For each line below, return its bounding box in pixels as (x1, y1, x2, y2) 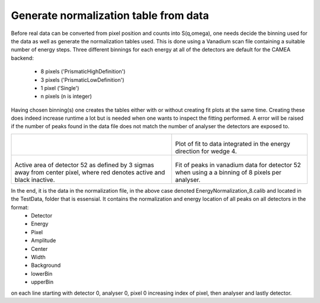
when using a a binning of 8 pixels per (175, 168, 281, 176)
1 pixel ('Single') (40, 84, 79, 91)
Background (31, 261, 61, 269)
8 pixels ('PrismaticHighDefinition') (40, 68, 126, 75)
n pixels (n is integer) (40, 93, 92, 100)
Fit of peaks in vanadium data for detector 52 (175, 161, 302, 169)
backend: (11, 54, 34, 62)
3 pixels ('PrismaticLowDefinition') (40, 76, 124, 83)
